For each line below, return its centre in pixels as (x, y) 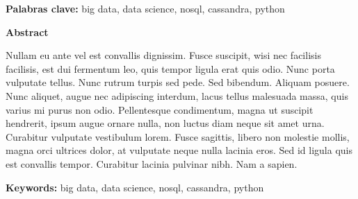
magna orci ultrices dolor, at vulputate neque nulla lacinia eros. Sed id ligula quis (179, 150)
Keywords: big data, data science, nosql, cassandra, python (135, 187)
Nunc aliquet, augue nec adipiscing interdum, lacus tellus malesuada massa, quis (177, 95)
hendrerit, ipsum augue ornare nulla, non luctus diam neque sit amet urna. (165, 123)
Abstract (27, 32)
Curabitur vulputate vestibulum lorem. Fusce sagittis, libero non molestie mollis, (178, 136)
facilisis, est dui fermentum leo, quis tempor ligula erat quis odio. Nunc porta (170, 68)
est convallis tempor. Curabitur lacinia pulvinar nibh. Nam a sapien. (152, 163)
